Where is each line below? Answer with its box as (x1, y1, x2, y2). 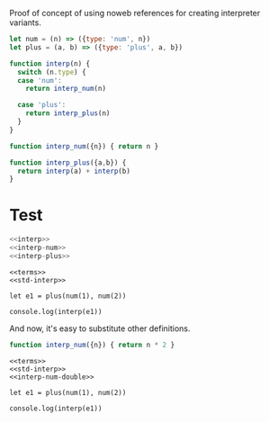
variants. (9, 17, 42, 28)
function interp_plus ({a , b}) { (9, 157, 127, 167)
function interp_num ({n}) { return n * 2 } (9, 340, 175, 349)
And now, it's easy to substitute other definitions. (9, 323, 191, 334)
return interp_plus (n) (25, 109, 111, 118)
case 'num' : (17, 76, 63, 85)
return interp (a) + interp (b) (17, 166, 130, 175)
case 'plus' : (17, 101, 67, 110)
